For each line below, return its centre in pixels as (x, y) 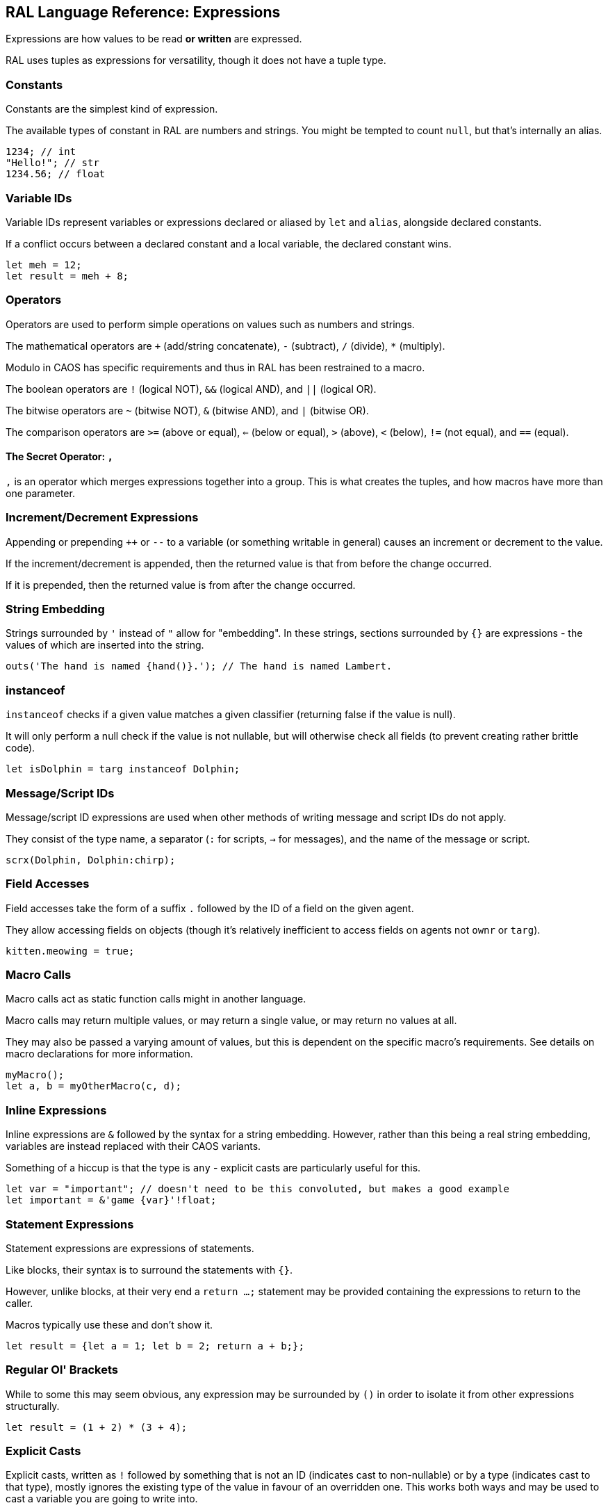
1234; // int (41, 152)
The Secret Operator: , (59, 457)
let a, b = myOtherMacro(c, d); (93, 1086)
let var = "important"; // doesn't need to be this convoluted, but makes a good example (257, 1189)
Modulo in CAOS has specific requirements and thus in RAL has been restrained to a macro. (215, 367)
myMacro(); (35, 1075)
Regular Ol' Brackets (62, 1370)
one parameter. (40, 493)
